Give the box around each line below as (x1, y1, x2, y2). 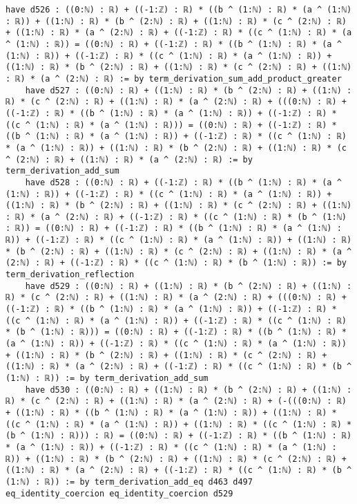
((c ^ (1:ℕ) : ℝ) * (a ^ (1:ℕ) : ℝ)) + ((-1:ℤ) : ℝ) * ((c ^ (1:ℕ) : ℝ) (6, 315, 347, 326)
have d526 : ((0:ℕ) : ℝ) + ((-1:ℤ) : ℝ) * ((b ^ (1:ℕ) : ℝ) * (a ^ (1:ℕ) (6, 5, 352, 15)
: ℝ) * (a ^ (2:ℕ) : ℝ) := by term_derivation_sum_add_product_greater (6, 73, 342, 84)
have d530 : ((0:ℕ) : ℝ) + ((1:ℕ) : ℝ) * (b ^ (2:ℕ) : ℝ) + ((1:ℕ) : (25, 384, 352, 395)
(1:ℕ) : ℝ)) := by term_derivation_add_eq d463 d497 (6, 476, 253, 487)
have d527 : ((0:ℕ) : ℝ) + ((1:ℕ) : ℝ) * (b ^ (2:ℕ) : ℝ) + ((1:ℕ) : (25, 85, 352, 95)
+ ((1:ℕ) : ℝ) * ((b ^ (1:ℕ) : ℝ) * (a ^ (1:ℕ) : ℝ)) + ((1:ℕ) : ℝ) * (6, 407, 337, 418)
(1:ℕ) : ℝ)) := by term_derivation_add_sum (6, 373, 209, 383)
